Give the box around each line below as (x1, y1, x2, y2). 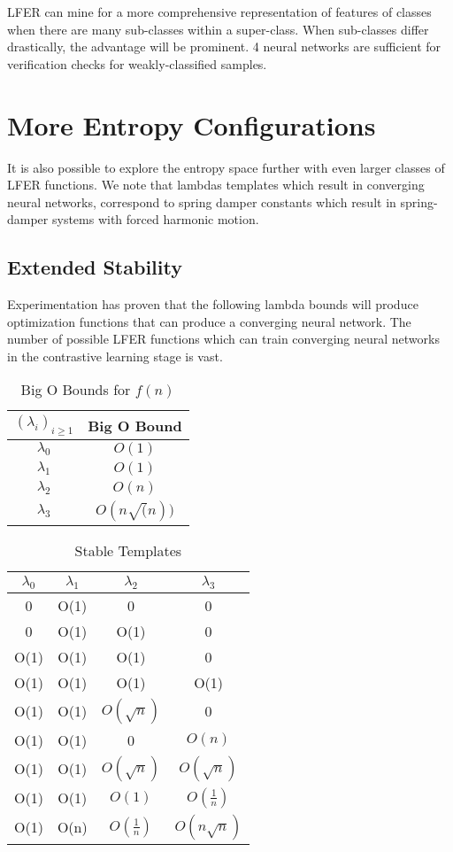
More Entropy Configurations (7, 106, 376, 143)
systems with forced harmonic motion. (51, 210, 259, 228)
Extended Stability (7, 253, 182, 281)
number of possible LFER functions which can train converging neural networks (7, 329, 440, 348)
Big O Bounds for (20, 379, 131, 400)
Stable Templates (74, 539, 182, 561)
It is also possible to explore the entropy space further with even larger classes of (7, 158, 445, 176)
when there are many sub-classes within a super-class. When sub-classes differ (7, 19, 429, 38)
